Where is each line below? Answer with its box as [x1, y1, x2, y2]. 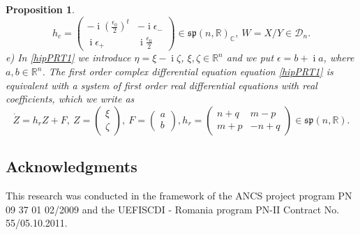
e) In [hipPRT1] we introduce [6, 50, 131, 65]
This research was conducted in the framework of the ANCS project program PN [6, 188, 352, 202]
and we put [226, 50, 274, 65]
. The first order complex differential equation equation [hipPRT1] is [42, 64, 333, 78]
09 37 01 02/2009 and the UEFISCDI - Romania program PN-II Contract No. [6, 202, 340, 216]
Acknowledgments [6, 156, 137, 177]
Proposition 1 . [6, 2, 75, 16]
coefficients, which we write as [6, 91, 135, 106]
